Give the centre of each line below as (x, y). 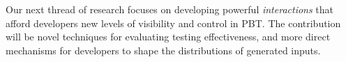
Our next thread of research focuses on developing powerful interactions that (170, 9)
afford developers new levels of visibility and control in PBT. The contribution (173, 23)
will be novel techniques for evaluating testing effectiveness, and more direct (168, 37)
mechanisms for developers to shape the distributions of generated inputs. (163, 50)
